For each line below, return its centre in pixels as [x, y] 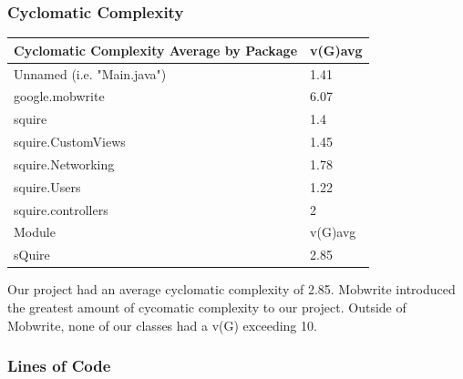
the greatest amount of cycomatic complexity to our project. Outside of [207, 307]
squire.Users [47, 186]
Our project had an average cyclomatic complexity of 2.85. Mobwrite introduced [231, 289]
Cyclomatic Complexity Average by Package [156, 50]
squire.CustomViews [70, 142]
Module [35, 232]
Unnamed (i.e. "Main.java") [90, 73]
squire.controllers [61, 209]
